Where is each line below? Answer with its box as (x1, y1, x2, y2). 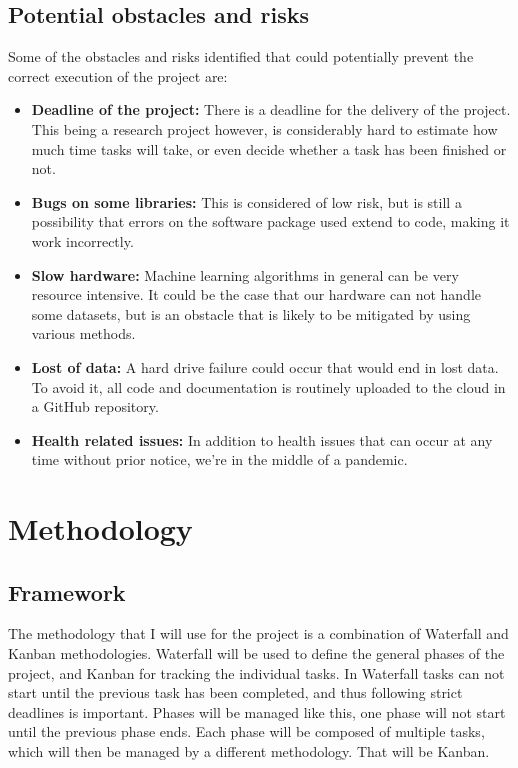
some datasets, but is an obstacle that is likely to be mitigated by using (31, 303, 471, 324)
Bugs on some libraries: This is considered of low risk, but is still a (31, 191, 462, 212)
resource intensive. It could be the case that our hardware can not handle (31, 284, 481, 305)
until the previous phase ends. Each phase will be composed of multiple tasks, (8, 721, 485, 742)
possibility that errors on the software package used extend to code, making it (31, 211, 510, 232)
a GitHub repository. (31, 396, 159, 417)
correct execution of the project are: (8, 65, 228, 86)
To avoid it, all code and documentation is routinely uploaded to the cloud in (31, 376, 506, 397)
